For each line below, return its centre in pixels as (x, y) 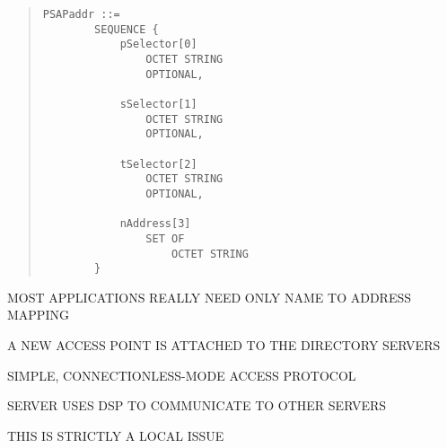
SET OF (165, 238)
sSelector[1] (158, 104)
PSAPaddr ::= (81, 14)
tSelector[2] (158, 164)
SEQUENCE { (127, 29)
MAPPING (38, 315)
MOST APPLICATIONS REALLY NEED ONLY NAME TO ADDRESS (210, 297)
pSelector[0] (158, 44)
